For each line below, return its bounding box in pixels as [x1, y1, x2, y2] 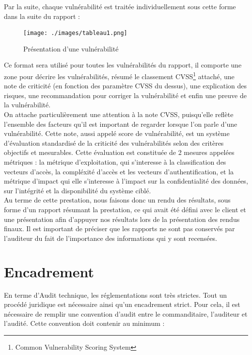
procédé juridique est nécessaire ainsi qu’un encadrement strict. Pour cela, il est [4, 299, 240, 309]
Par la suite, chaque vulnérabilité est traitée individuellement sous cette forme [4, 1, 236, 11]
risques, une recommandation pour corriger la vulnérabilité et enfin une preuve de [4, 90, 247, 100]
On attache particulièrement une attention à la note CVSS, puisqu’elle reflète [4, 109, 234, 119]
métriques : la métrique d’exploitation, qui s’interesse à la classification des [4, 157, 226, 167]
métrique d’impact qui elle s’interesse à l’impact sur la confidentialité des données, [4, 176, 248, 186]
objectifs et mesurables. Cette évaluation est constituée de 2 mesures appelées [4, 147, 235, 157]
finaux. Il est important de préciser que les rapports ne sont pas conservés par [4, 223, 235, 234]
